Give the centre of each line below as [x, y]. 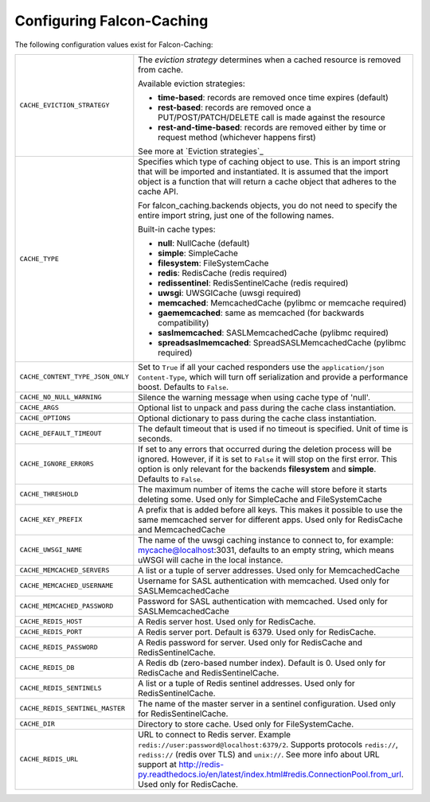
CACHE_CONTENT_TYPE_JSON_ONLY [74, 377]
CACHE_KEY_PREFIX [51, 520]
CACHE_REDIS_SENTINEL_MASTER [72, 709]
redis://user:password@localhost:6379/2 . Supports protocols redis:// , [268, 744]
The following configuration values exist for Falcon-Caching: [114, 45]
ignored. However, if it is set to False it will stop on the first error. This [268, 459]
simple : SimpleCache [198, 253]
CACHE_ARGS [39, 408]
